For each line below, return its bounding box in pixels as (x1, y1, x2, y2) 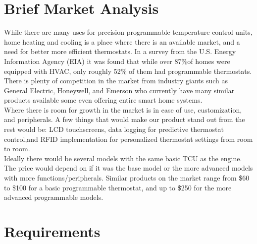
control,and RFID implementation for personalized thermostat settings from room (4, 133, 253, 144)
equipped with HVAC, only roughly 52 (4, 65, 121, 76)
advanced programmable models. (4, 192, 103, 202)
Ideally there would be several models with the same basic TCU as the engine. (4, 153, 242, 163)
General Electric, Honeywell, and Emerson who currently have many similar (4, 85, 235, 95)
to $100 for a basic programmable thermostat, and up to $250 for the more (4, 182, 232, 192)
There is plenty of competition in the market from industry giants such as (4, 75, 228, 86)
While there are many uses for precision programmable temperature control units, (4, 27, 253, 37)
